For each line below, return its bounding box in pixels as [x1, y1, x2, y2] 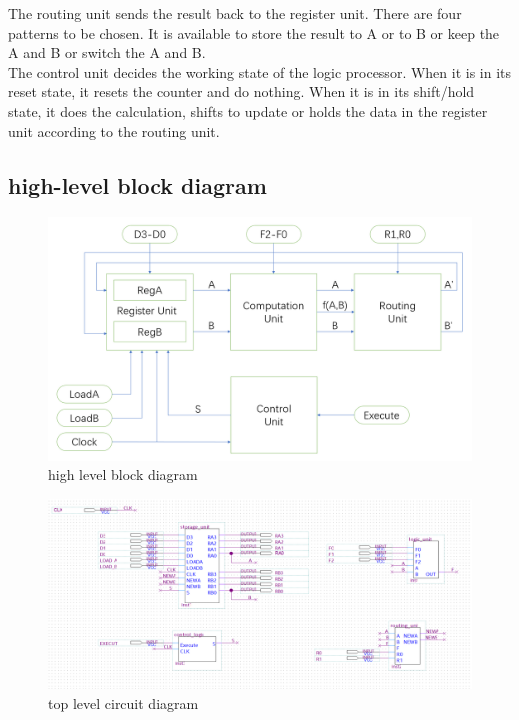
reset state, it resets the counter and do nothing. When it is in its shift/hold [8, 81, 475, 102]
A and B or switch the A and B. [8, 42, 206, 63]
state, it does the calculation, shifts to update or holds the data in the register [8, 100, 488, 121]
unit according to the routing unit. [8, 120, 220, 141]
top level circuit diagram [48, 693, 199, 714]
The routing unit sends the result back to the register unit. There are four [8, 3, 462, 23]
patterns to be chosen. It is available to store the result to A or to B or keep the [8, 22, 500, 43]
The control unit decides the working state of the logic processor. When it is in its [8, 61, 512, 82]
